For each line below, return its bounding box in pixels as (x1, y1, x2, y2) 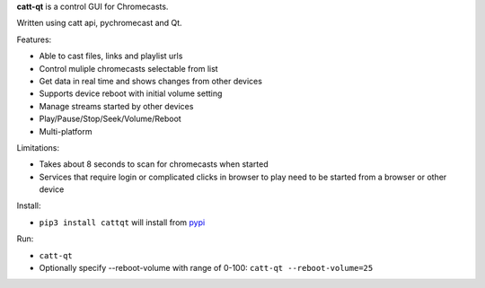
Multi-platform (39, 126, 93, 136)
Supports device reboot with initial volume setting (39, 88, 223, 99)
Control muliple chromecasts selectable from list (39, 63, 219, 74)
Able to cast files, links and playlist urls (39, 50, 183, 62)
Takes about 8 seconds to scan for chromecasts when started (39, 159, 269, 170)
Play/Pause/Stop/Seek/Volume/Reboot (39, 113, 181, 125)
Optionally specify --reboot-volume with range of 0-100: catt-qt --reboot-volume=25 (39, 263, 374, 274)
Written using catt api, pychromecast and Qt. (16, 18, 183, 29)
